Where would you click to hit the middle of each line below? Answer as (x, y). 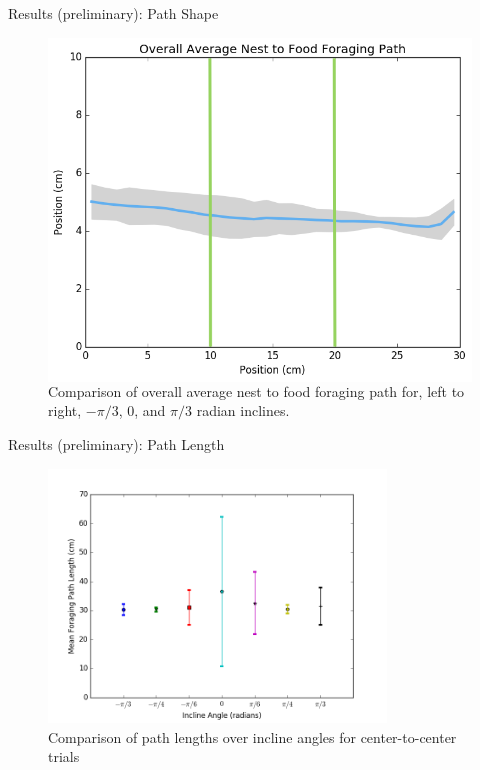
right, (65, 410)
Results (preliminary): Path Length (116, 444)
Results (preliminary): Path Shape (113, 13)
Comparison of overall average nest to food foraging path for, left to (256, 390)
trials (64, 756)
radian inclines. (243, 410)
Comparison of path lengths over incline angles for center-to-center (252, 736)
